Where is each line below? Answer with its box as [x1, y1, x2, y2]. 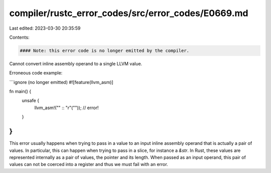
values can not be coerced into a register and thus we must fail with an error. [9, 161, 168, 167]
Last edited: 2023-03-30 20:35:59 [9, 25, 81, 31]
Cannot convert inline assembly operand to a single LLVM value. [9, 60, 143, 66]
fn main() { [9, 89, 32, 95]
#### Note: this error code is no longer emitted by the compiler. [20, 48, 190, 53]
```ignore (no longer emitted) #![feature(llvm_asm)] [9, 79, 113, 85]
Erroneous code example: [9, 70, 63, 76]
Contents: [9, 34, 30, 40]
